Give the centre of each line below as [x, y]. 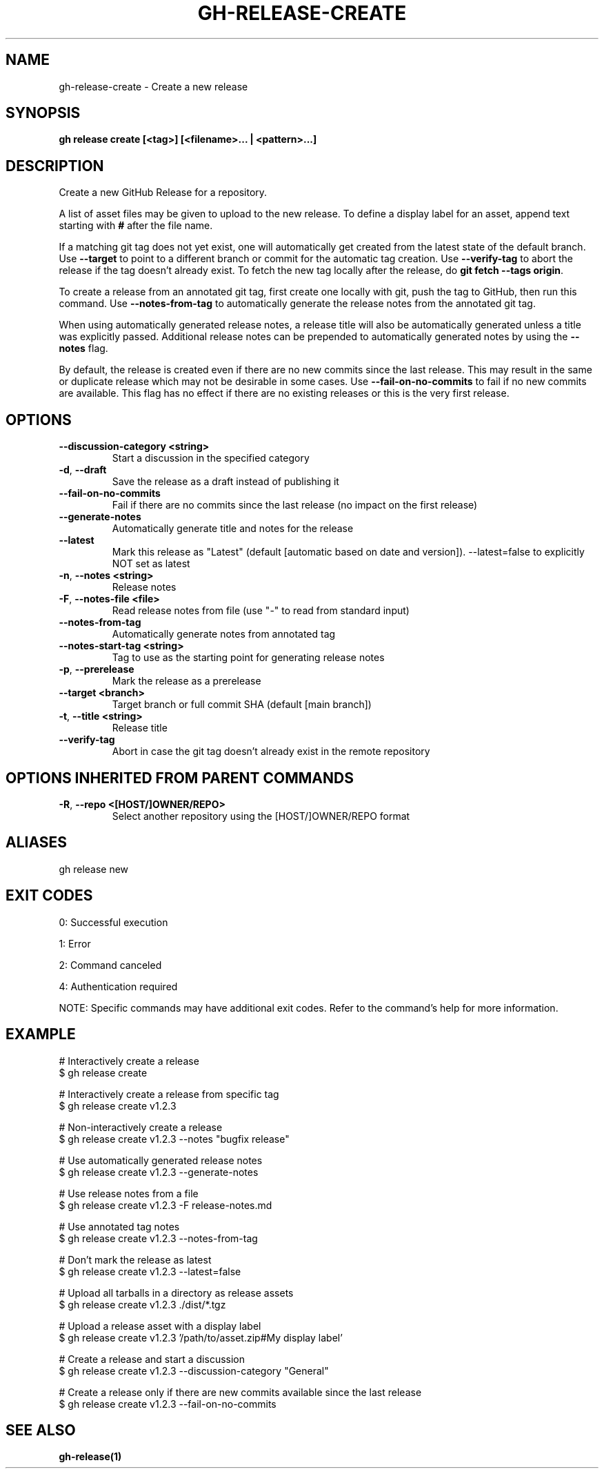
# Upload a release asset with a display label [160, 1326]
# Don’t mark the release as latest [135, 1259]
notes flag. [83, 348]
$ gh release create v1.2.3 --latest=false [150, 1271]
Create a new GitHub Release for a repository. [163, 193]
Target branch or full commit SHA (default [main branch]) [242, 705]
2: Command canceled [110, 965]
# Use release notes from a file [129, 1193]
